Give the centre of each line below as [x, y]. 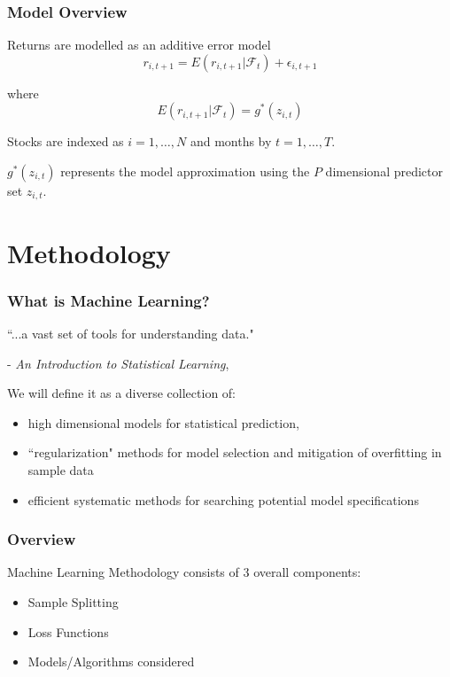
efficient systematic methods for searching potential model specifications [223, 499]
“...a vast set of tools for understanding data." [131, 334]
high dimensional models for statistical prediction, [163, 422]
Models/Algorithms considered [111, 661]
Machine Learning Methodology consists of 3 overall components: [184, 572]
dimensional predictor [384, 171]
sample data [61, 470]
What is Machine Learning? [109, 300]
